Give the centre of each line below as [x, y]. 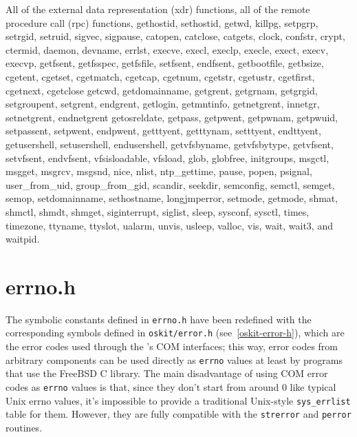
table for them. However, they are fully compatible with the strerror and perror [178, 414]
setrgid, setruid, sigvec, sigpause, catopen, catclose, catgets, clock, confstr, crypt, [175, 36]
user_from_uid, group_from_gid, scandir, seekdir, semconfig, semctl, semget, [170, 184]
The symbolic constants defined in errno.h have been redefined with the [159, 319]
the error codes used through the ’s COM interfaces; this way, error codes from [172, 346]
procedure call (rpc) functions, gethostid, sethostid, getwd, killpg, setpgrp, [162, 22]
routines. [24, 427]
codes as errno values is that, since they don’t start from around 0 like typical [171, 386]
